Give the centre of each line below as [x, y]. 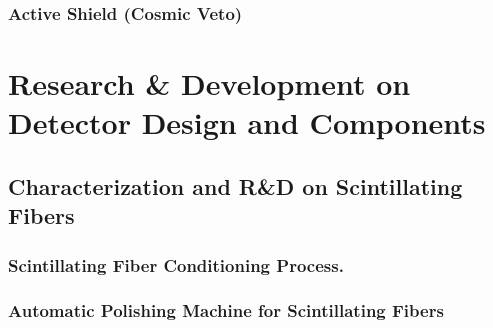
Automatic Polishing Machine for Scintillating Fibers [226, 310]
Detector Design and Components [247, 122]
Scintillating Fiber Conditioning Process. [176, 264]
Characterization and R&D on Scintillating [235, 185]
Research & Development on [209, 83]
